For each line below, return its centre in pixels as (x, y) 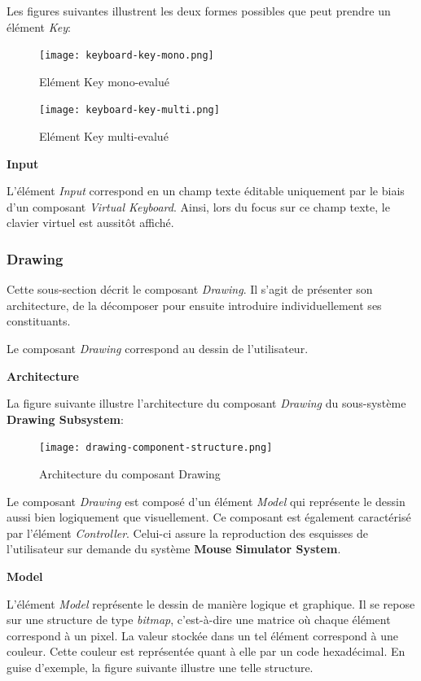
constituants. (39, 321)
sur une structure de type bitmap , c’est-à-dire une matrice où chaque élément (199, 620)
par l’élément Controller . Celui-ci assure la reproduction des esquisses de (188, 533)
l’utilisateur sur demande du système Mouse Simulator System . (174, 549)
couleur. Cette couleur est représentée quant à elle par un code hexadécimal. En (206, 651)
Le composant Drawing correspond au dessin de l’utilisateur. (158, 349)
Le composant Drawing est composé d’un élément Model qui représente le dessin (206, 501)
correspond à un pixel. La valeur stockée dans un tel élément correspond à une (202, 635)
